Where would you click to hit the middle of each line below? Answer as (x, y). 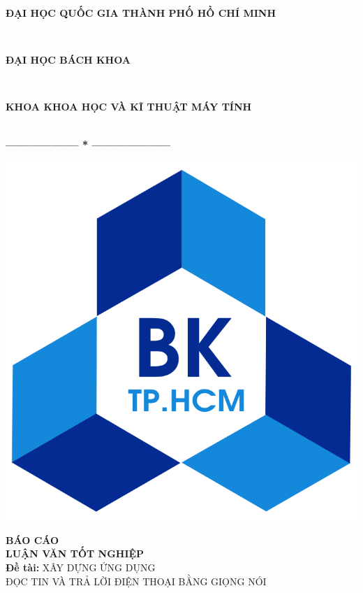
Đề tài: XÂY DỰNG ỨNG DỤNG (81, 567)
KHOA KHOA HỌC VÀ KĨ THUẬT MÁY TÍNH (129, 107)
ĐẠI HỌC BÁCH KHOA (68, 60)
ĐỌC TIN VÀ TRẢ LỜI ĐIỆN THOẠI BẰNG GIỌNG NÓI (136, 581)
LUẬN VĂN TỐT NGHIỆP (75, 553)
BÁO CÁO (32, 540)
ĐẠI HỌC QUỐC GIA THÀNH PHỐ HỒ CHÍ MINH (141, 13)
